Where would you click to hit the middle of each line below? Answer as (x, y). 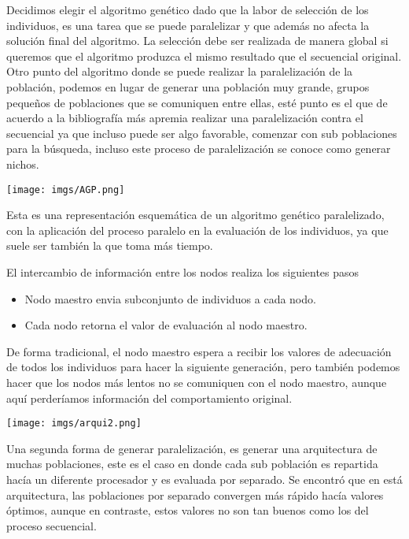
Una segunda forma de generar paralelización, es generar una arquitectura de (192, 448)
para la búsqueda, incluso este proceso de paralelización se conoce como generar (199, 149)
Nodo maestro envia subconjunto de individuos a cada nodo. (170, 298)
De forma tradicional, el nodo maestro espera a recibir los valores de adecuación (199, 351)
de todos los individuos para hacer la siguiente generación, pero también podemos (203, 367)
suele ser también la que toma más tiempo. (110, 245)
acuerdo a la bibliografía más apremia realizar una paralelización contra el (185, 118)
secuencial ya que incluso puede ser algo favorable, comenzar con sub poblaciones (202, 133)
